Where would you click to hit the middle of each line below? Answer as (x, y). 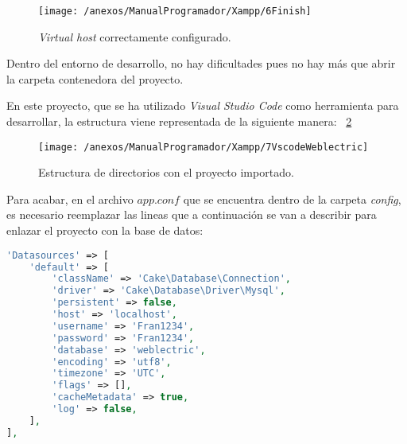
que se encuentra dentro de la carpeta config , (292, 199)
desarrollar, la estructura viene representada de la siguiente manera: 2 (179, 121)
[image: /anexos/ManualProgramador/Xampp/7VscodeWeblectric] (203, 147)
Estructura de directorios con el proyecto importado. (166, 172)
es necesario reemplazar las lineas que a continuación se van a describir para (192, 214)
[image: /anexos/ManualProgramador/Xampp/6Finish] (175, 11)
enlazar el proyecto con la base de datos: (105, 230)
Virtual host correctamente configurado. (135, 36)
